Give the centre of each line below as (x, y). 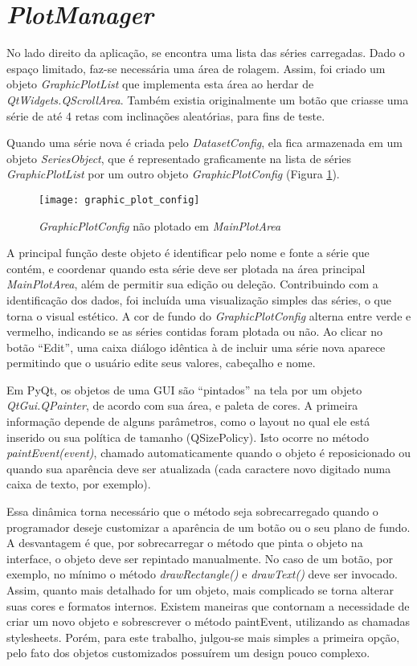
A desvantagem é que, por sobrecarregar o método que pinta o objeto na (185, 543)
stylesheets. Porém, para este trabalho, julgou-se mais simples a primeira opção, (203, 637)
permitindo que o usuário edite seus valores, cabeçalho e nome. (161, 363)
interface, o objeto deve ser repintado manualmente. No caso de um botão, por (200, 558)
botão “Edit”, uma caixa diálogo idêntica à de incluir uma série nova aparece (196, 347)
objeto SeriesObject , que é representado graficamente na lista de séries (179, 158)
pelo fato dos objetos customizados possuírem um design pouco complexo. (188, 653)
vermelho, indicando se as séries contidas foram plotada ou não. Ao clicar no (194, 331)
